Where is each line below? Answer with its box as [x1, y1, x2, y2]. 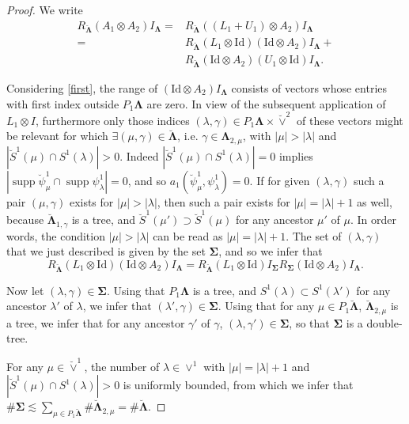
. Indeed [119, 147, 159, 164]
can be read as [153, 227, 223, 244]
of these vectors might [297, 112, 403, 128]
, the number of [84, 358, 160, 374]
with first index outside [6, 95, 119, 112]
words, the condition [6, 227, 105, 244]
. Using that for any [218, 297, 315, 314]
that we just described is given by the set [6, 243, 206, 259]
